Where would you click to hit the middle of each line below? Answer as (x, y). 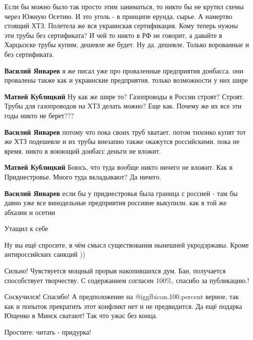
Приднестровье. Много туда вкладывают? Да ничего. (83, 176)
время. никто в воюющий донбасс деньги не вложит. (83, 151)
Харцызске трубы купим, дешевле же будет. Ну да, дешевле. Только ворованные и (127, 45)
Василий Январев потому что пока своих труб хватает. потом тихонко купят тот (125, 132)
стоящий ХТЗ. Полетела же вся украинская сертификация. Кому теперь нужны (121, 26)
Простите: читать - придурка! (48, 332)
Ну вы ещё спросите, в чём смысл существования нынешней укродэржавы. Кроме (127, 244)
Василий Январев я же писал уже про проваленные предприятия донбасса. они (124, 70)
